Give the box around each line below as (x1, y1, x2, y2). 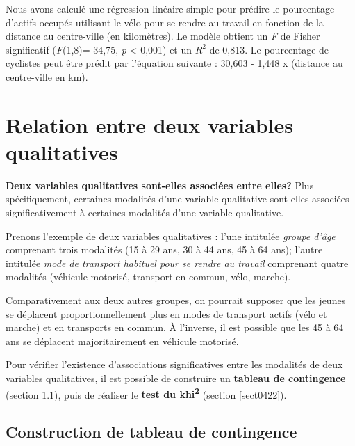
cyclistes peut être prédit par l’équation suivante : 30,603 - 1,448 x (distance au (6, 56, 343, 70)
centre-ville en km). (6, 69, 88, 83)
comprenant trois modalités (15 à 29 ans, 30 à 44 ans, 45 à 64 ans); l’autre (6, 242, 323, 257)
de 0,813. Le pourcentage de (209, 42, 329, 56)
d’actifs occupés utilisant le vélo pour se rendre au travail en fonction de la (6, 15, 324, 29)
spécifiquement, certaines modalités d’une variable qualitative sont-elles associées (6, 191, 349, 206)
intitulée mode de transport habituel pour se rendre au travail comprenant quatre (6, 255, 349, 270)
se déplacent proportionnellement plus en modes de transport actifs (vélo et (6, 306, 327, 321)
